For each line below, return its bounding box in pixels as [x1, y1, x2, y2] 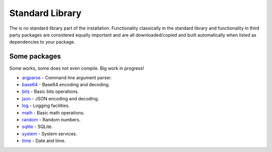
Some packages [9, 52, 61, 61]
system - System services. [22, 130, 78, 136]
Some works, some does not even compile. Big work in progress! [9, 65, 145, 71]
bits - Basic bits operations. [22, 88, 79, 95]
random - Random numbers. [22, 116, 81, 122]
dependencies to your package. [9, 39, 76, 45]
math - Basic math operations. [22, 109, 85, 115]
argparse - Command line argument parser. [22, 74, 112, 80]
